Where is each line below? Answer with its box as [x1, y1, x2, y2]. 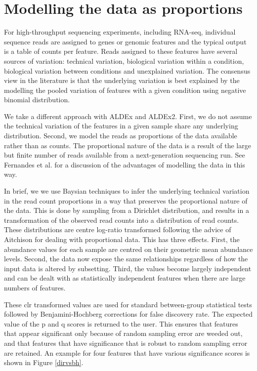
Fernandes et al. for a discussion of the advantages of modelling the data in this [4, 159, 245, 169]
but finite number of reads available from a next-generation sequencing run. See [4, 150, 245, 160]
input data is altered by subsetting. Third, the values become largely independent [4, 263, 252, 273]
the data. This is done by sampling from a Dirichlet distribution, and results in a [4, 205, 249, 215]
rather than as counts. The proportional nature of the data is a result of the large [4, 140, 251, 150]
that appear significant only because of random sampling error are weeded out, [4, 328, 243, 338]
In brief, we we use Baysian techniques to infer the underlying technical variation [4, 186, 250, 196]
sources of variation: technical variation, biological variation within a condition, [4, 55, 244, 66]
